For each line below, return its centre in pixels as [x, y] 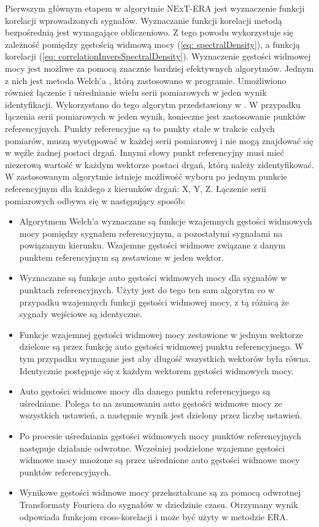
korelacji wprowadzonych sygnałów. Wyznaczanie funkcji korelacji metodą [144, 20]
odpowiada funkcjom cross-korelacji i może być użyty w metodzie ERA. [154, 516]
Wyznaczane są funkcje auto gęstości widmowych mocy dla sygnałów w [153, 278]
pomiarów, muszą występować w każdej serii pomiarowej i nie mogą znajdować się [159, 140]
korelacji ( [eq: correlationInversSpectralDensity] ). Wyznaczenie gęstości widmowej [158, 56]
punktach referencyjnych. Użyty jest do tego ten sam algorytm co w [147, 290]
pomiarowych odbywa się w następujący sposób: [95, 200]
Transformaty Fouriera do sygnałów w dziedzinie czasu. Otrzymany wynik [159, 504]
